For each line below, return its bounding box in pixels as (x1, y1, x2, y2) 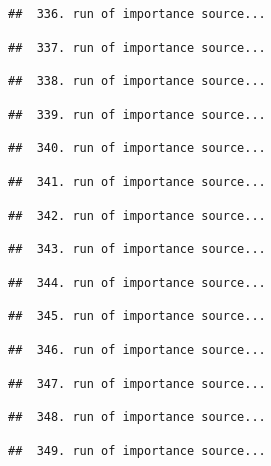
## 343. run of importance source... (8, 242, 266, 257)
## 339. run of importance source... (8, 107, 266, 122)
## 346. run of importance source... (8, 342, 266, 357)
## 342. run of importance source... (8, 208, 266, 223)
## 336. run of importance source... (8, 7, 266, 21)
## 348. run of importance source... (8, 410, 266, 425)
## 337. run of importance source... (8, 40, 266, 55)
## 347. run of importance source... (8, 376, 266, 391)
